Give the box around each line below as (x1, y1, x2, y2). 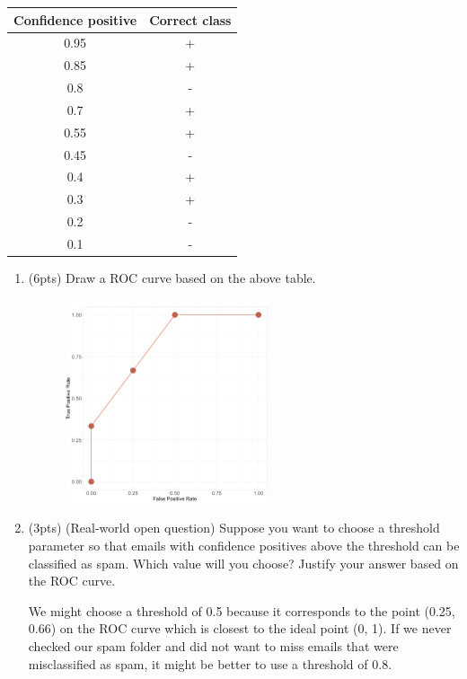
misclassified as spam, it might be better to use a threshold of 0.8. (28, 654, 392, 673)
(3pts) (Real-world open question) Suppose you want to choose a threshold (28, 518, 440, 537)
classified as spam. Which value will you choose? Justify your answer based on (28, 553, 459, 572)
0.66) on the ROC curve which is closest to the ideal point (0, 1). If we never (28, 619, 452, 638)
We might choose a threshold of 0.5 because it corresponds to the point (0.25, (28, 601, 455, 620)
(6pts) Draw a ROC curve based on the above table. (28, 269, 316, 287)
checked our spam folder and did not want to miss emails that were (28, 637, 399, 656)
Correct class (149, 10, 232, 29)
